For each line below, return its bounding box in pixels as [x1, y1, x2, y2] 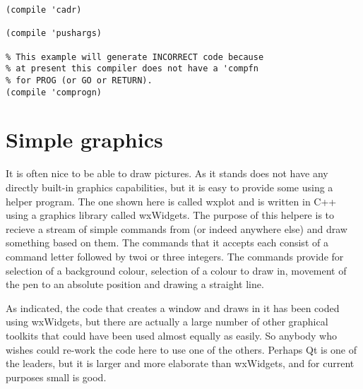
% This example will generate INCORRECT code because [6, 52, 264, 62]
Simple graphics [6, 125, 163, 154]
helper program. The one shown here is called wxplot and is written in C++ [6, 193, 337, 208]
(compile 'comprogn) [6, 87, 102, 97]
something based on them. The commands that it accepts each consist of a [6, 235, 328, 250]
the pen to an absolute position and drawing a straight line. [6, 277, 264, 292]
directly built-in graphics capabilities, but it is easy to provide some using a [6, 179, 333, 194]
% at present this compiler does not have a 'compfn [6, 64, 258, 74]
